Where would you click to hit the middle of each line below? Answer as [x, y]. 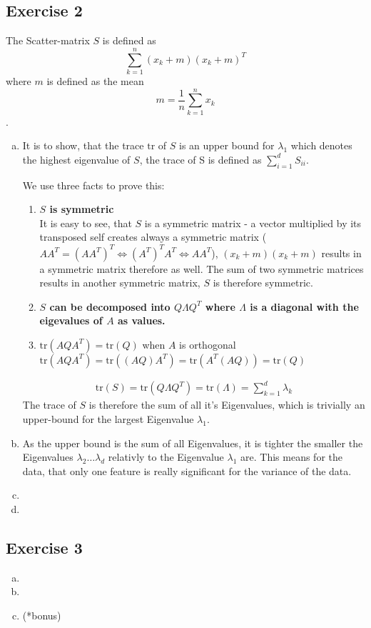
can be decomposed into [110, 306]
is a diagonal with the [304, 306]
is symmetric [82, 209]
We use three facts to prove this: [93, 185]
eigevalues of [71, 320]
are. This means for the [291, 457]
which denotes [321, 145]
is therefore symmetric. [263, 283]
